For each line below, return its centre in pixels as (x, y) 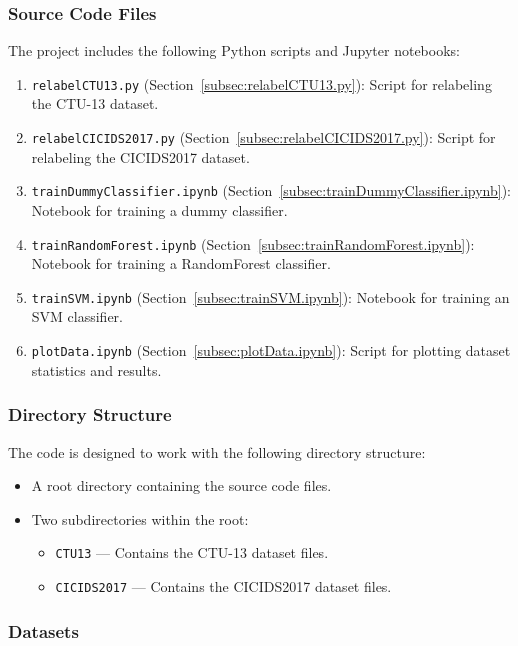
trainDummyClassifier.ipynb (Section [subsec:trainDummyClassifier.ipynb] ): (271, 190)
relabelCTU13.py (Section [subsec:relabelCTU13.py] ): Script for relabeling (261, 83)
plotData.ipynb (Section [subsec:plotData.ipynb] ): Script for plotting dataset (271, 350)
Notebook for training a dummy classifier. (159, 209)
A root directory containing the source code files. (181, 485)
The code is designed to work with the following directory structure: (217, 451)
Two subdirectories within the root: (140, 518)
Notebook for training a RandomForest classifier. (181, 263)
